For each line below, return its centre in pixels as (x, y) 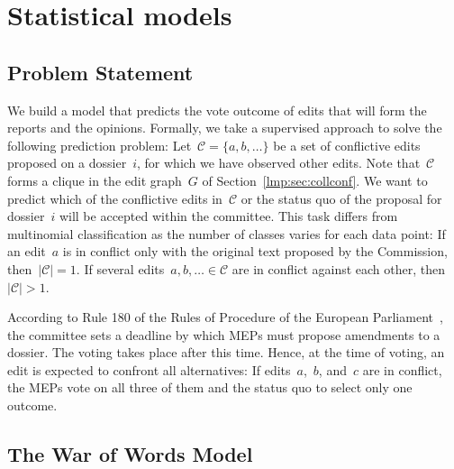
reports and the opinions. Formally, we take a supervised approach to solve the (225, 128)
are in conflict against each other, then (338, 268)
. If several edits (120, 268)
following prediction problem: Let (100, 145)
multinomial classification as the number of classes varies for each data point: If (227, 233)
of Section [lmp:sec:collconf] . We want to (315, 180)
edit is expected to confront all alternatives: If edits (149, 369)
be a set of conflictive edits (347, 145)
